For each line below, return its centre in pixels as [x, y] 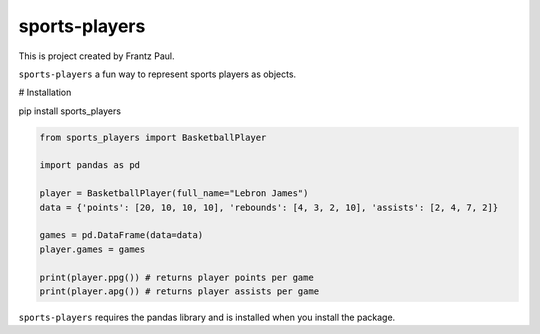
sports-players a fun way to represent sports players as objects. [157, 74]
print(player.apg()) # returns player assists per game [179, 291]
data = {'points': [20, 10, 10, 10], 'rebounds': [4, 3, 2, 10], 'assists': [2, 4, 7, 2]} [269, 207]
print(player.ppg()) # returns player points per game [176, 277]
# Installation [45, 92]
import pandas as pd [89, 165]
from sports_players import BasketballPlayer [153, 137]
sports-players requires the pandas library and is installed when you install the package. [207, 317]
